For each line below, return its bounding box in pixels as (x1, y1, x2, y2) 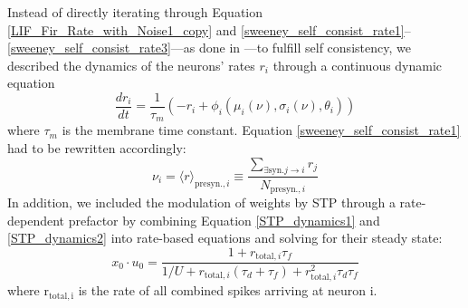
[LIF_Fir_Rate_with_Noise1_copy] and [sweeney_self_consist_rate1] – (7, 20, 411, 39)
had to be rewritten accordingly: (7, 139, 186, 158)
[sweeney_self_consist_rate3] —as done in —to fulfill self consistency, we (7, 38, 411, 57)
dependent (7, 210, 65, 229)
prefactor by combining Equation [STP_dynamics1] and (68, 210, 380, 229)
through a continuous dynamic (272, 55, 443, 74)
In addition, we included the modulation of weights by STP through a (7, 192, 396, 211)
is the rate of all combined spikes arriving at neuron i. (78, 281, 377, 300)
